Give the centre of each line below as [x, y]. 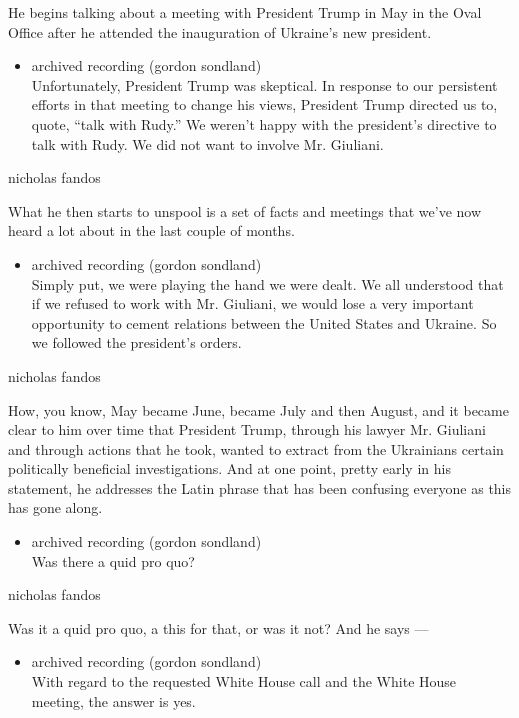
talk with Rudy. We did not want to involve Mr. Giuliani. [207, 143]
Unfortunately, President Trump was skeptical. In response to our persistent [264, 84]
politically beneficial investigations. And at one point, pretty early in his [229, 468]
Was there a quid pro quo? [113, 560]
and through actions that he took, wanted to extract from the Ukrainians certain [256, 448]
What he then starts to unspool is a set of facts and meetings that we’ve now [245, 210]
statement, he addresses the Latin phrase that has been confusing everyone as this [260, 487]
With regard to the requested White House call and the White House [244, 681]
